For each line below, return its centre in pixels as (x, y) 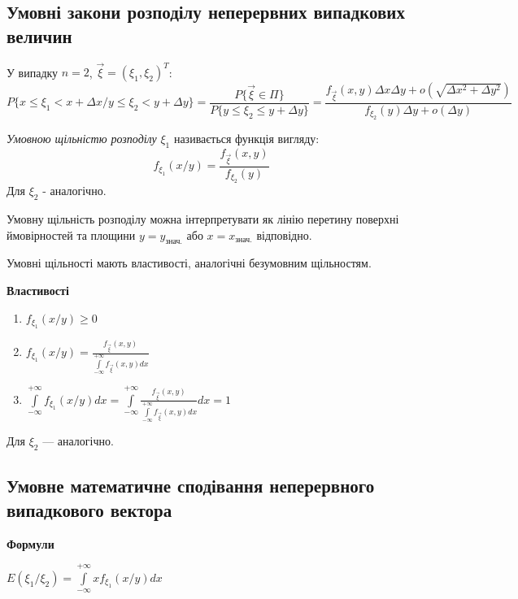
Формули (30, 543)
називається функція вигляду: (246, 139)
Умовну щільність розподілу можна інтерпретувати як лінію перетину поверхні (203, 219)
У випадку (33, 72)
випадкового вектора (89, 509)
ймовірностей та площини (71, 234)
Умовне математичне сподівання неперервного (191, 486)
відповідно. (284, 234)
